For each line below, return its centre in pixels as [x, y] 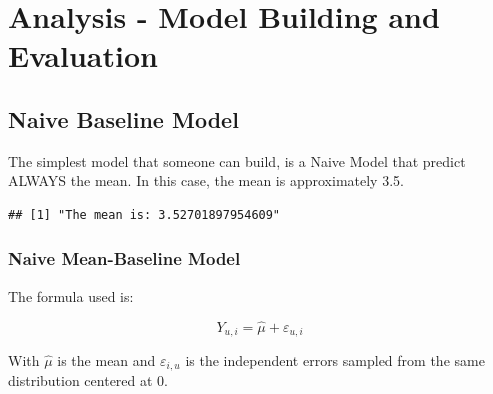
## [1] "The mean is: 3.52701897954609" [144, 214]
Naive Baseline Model [123, 118]
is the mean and [106, 360]
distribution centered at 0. [88, 380]
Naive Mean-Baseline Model [124, 258]
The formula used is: [71, 295]
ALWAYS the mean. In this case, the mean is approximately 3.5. [206, 180]
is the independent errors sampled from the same [335, 360]
